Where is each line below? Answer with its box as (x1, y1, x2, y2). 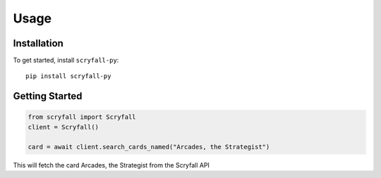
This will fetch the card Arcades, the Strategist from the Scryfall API (13, 160, 210, 169)
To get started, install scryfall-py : (13, 56, 119, 65)
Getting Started (13, 90, 83, 102)
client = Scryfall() (28, 123, 99, 131)
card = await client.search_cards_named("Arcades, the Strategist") (28, 143, 270, 151)
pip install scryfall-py (25, 72, 111, 80)
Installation (13, 37, 64, 49)
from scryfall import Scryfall (28, 113, 137, 121)
